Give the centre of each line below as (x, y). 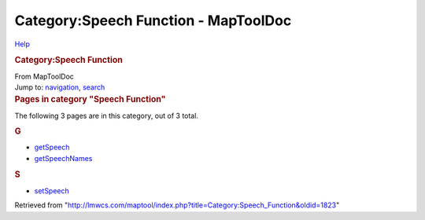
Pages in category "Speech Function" (90, 100)
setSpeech (52, 191)
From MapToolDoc (44, 76)
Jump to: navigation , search (60, 87)
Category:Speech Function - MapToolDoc (153, 20)
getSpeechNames (63, 158)
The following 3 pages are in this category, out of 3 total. (106, 115)
